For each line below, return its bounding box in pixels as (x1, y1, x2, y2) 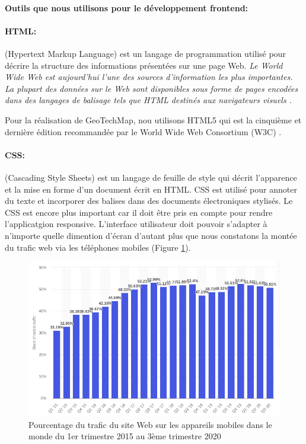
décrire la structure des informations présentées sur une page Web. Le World (5, 59, 283, 71)
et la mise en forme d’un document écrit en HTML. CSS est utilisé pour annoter (5, 183, 297, 195)
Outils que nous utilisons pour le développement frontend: (5, 1, 248, 14)
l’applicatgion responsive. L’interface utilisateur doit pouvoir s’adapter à (5, 218, 267, 230)
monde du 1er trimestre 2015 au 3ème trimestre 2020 (28, 430, 221, 442)
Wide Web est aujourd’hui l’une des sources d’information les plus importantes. (5, 71, 293, 83)
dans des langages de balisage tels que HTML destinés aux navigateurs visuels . (5, 94, 292, 106)
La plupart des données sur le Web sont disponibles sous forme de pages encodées (5, 82, 298, 94)
